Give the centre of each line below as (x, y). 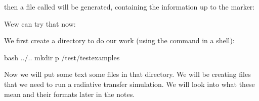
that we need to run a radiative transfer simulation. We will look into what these (129, 84)
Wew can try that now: (40, 23)
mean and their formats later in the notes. (70, 94)
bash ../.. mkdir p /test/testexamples (62, 57)
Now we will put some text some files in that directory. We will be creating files (127, 74)
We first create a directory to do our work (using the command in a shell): (119, 40)
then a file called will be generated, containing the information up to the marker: (129, 7)
